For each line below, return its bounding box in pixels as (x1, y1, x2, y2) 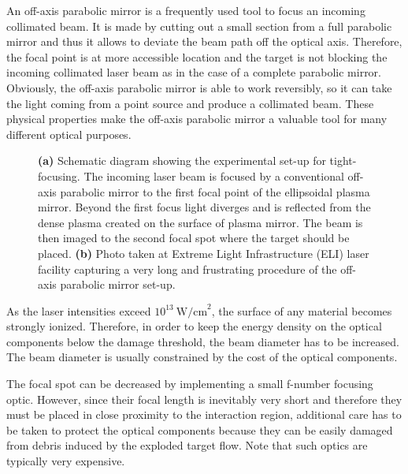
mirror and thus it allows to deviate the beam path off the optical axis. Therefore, (6, 33, 402, 50)
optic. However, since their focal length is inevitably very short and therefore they (6, 390, 402, 407)
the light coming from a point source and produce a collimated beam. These (6, 95, 374, 111)
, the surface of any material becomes (211, 302, 392, 319)
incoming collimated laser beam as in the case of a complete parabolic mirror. (6, 64, 381, 80)
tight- (329, 152, 357, 169)
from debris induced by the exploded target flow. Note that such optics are (6, 437, 368, 453)
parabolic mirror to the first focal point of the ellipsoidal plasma (60, 183, 370, 200)
